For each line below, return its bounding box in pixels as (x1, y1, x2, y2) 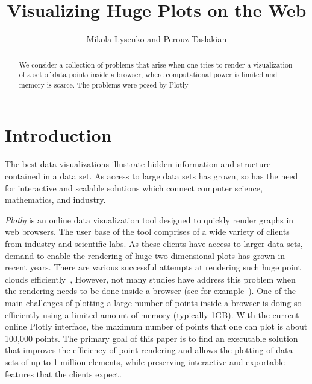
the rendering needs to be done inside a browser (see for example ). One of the (5, 284, 296, 297)
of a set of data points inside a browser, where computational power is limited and (19, 69, 278, 80)
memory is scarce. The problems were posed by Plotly (19, 79, 189, 89)
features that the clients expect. (5, 367, 122, 380)
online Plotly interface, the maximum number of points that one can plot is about (5, 320, 308, 333)
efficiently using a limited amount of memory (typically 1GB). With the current (5, 308, 299, 321)
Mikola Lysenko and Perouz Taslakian (86, 33, 227, 45)
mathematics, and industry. (5, 193, 106, 206)
